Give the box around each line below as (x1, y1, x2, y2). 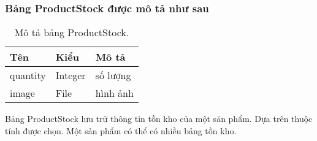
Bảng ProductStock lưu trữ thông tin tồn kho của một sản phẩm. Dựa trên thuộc (5, 112, 313, 125)
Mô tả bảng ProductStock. (14, 25, 129, 40)
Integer (55, 68, 86, 83)
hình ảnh (95, 86, 134, 101)
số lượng (95, 68, 131, 83)
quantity (10, 68, 46, 83)
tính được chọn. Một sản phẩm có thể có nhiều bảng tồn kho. (5, 124, 237, 137)
